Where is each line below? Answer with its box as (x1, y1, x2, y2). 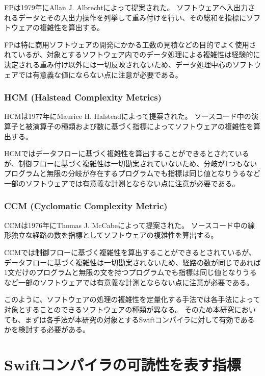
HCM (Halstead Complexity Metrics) (4, 91, 162, 104)
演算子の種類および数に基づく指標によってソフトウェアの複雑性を (32, 120, 253, 131)
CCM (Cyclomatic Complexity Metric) (4, 199, 168, 212)
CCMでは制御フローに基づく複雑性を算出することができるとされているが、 (4, 246, 256, 257)
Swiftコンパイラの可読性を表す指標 (4, 354, 241, 374)
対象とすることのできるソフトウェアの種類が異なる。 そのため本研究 (4, 304, 234, 314)
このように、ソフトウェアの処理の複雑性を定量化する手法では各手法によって (4, 294, 260, 305)
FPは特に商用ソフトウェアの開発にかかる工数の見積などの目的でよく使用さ (4, 39, 256, 49)
